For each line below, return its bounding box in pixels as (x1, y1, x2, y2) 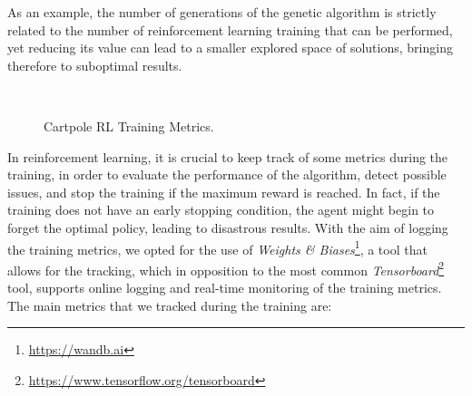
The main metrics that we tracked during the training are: (7, 295, 332, 314)
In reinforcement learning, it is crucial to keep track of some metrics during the (7, 147, 448, 166)
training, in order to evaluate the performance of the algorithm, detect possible (7, 165, 447, 184)
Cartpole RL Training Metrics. (44, 116, 214, 135)
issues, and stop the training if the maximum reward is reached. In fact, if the (7, 182, 440, 201)
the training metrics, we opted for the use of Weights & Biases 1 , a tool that (7, 237, 428, 258)
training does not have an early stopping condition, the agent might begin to (7, 200, 435, 219)
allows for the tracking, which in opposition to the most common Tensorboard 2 (7, 257, 445, 279)
